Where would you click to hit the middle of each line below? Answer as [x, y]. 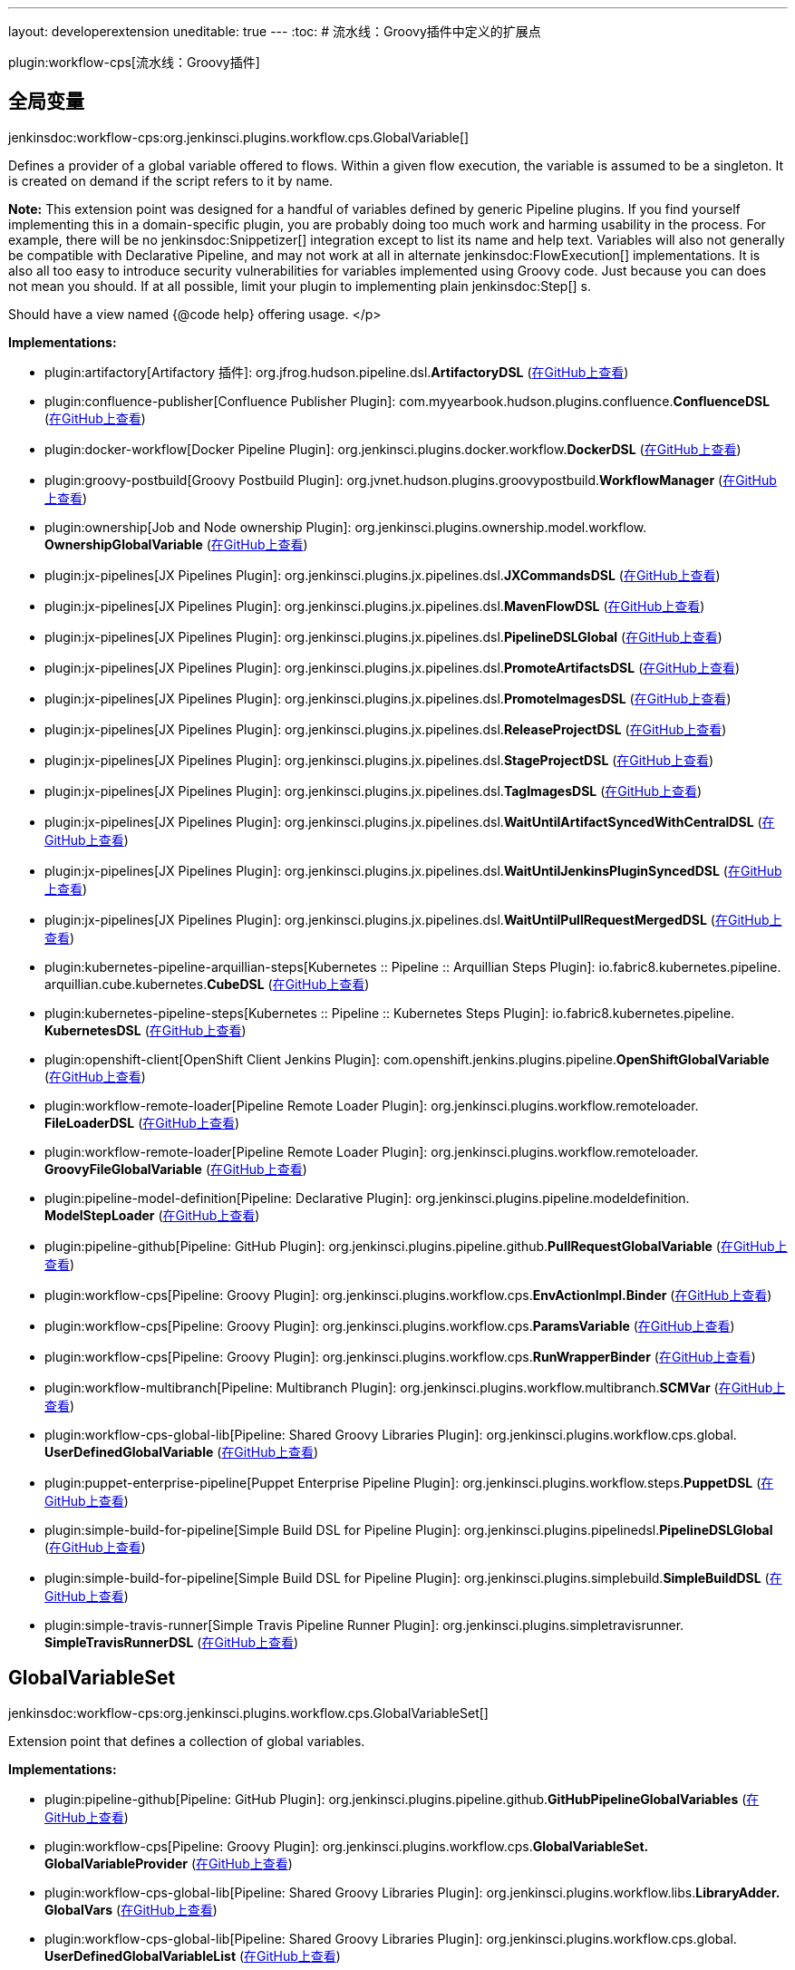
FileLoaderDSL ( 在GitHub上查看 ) [142, 1122]
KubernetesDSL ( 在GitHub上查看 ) [145, 1030]
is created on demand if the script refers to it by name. [171, 180]
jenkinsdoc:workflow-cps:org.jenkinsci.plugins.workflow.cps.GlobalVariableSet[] [248, 1713]
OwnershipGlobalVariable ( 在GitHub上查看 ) [176, 544]
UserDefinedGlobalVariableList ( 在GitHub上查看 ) [193, 1955]
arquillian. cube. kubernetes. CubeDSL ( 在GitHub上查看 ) [207, 984]
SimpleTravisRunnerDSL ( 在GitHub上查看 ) [172, 1642]
